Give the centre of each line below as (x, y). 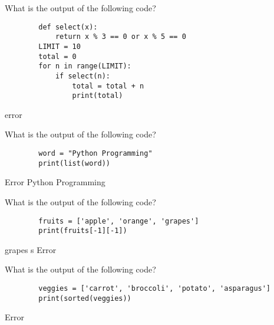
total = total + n (108, 86)
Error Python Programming (55, 182)
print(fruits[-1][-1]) (83, 231)
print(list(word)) (74, 163)
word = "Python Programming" (95, 154)
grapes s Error (31, 249)
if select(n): (82, 76)
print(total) (98, 96)
